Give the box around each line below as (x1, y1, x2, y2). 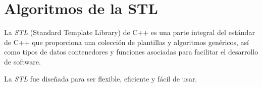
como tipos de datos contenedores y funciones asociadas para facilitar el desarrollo (4, 46, 258, 57)
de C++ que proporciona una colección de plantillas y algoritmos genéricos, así (4, 36, 249, 47)
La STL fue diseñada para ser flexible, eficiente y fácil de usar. (4, 73, 197, 83)
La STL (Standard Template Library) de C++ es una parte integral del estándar (4, 27, 255, 37)
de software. (4, 56, 41, 66)
